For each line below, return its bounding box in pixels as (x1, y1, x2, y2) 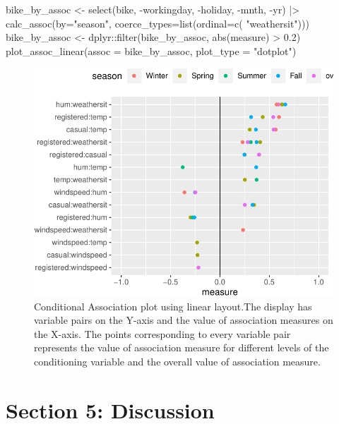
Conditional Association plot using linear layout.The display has (34, 298, 312, 313)
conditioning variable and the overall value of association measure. (34, 354, 321, 369)
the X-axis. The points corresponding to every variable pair (34, 326, 291, 341)
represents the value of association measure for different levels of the (34, 340, 329, 355)
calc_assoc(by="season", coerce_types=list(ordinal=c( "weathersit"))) (6, 16, 309, 30)
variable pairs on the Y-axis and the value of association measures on (34, 313, 333, 327)
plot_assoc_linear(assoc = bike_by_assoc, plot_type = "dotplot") (6, 43, 297, 58)
